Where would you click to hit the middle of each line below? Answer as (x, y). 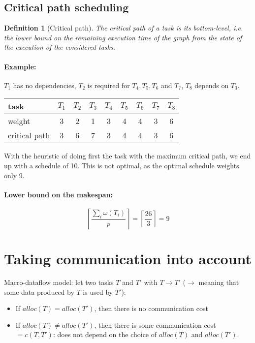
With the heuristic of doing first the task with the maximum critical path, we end (127, 156)
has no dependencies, (45, 85)
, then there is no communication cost (151, 308)
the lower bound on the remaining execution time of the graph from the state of (123, 37)
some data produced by (39, 292)
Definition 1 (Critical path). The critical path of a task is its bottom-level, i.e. (124, 28)
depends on (212, 85)
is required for (109, 85)
